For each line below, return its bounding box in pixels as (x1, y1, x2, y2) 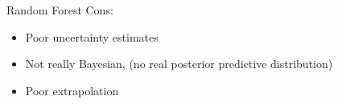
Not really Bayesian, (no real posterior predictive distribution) (25, 55, 333, 72)
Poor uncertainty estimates (25, 28, 159, 45)
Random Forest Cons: (6, 2, 113, 18)
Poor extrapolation (25, 82, 119, 98)
